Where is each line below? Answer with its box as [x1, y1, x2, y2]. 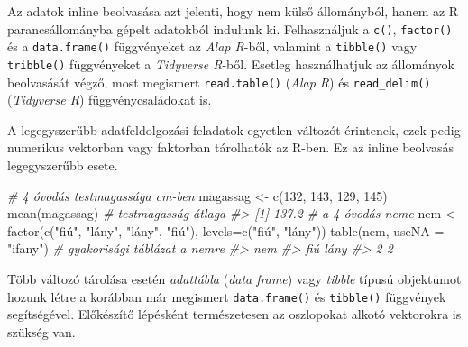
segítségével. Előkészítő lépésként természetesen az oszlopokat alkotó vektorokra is [7, 305, 462, 324]
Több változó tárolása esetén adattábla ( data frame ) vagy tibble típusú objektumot [7, 269, 462, 288]
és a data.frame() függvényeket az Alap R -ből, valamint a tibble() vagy [7, 37, 418, 56]
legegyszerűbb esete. [7, 156, 118, 174]
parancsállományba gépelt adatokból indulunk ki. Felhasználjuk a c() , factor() [7, 19, 453, 38]
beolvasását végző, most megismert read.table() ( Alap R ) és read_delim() [7, 72, 431, 91]
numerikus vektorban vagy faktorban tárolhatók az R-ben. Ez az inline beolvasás [7, 138, 454, 157]
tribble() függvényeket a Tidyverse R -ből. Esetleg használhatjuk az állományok [7, 54, 454, 73]
